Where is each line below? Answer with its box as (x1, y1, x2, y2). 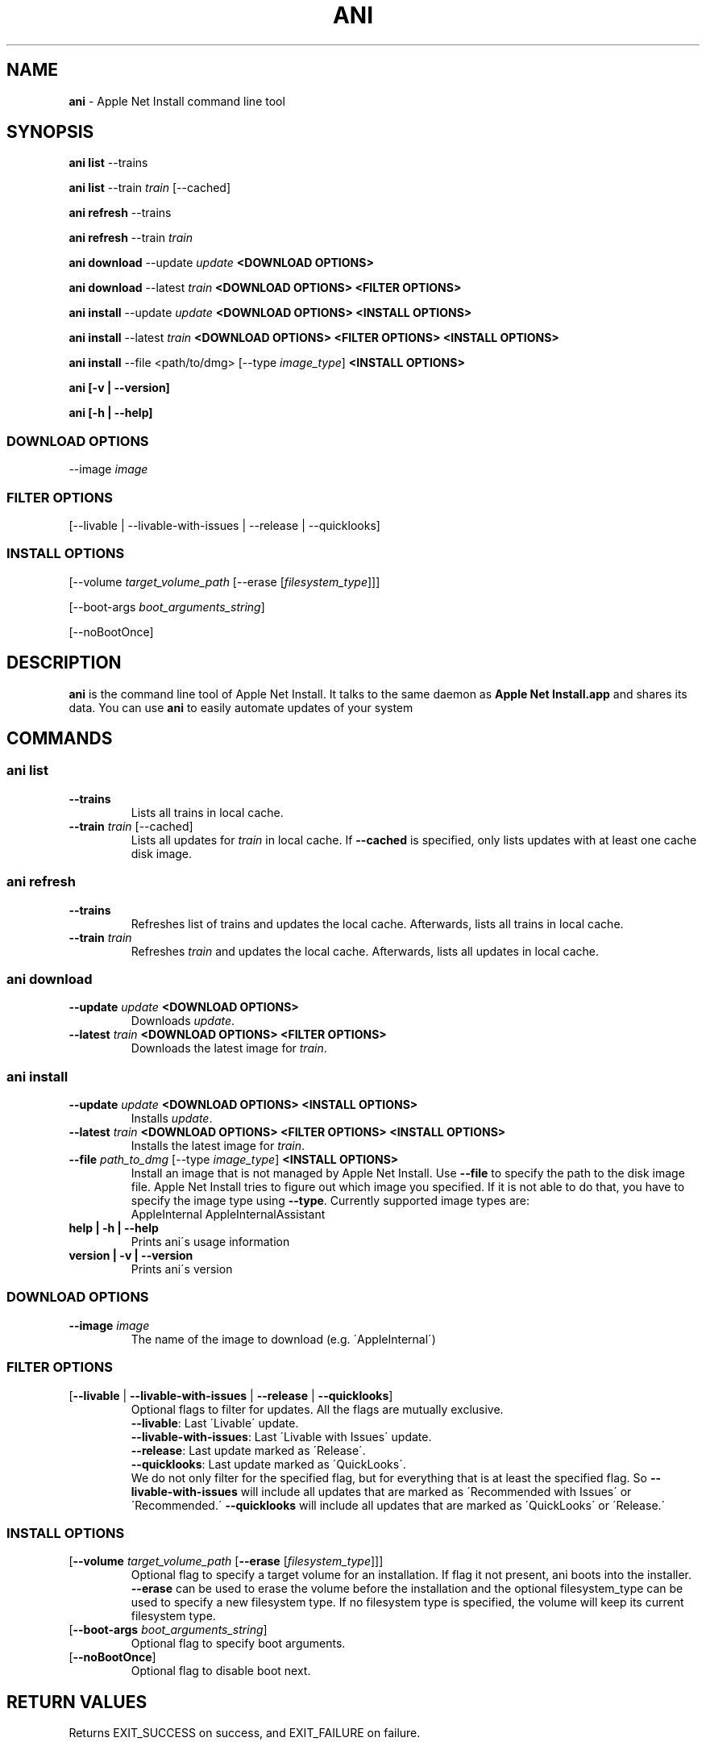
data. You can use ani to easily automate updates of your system (69, 700, 413, 715)
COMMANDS (6, 727, 113, 748)
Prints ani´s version (131, 1262, 233, 1276)
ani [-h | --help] (69, 406, 153, 420)
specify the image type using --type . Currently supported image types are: (131, 1194, 530, 1207)
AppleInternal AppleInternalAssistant (131, 1207, 326, 1221)
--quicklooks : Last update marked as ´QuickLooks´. (131, 1456, 406, 1471)
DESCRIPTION (6, 652, 122, 673)
